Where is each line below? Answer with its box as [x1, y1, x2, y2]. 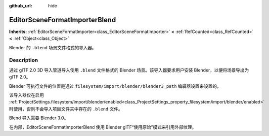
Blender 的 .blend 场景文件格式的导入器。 [9, 44, 96, 50]
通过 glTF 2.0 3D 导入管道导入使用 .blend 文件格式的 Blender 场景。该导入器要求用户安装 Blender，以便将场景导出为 [9, 67, 249, 73]
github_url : [9, 3, 32, 8]
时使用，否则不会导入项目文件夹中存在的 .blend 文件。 [9, 106, 123, 112]
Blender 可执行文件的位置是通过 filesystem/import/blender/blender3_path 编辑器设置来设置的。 [9, 83, 222, 89]
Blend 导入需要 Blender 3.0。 [9, 115, 69, 121]
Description [9, 57, 38, 64]
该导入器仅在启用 [9, 92, 44, 98]
